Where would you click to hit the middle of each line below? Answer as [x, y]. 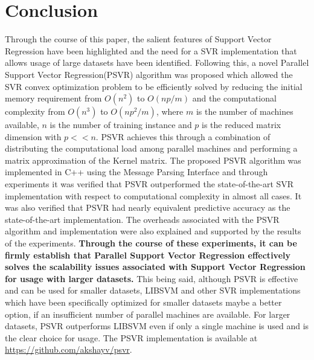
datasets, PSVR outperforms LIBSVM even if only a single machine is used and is [157, 326]
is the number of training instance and [121, 125]
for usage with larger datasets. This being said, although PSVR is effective [152, 278]
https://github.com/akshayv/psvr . [69, 349]
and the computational [234, 98]
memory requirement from [53, 98]
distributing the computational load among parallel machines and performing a [151, 148]
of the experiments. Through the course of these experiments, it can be [151, 243]
